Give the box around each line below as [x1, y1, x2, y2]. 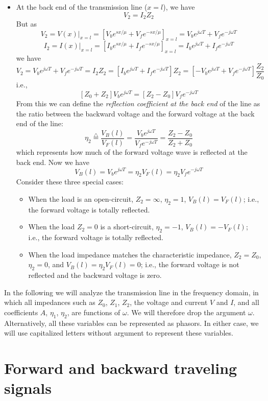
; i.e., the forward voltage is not [140, 259, 239, 270]
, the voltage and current [130, 297, 208, 308]
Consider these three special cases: [16, 176, 124, 187]
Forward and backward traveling [4, 358, 237, 379]
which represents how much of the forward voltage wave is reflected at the [16, 147, 248, 157]
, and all [233, 297, 259, 308]
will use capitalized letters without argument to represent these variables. [4, 327, 233, 338]
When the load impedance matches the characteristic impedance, [28, 249, 232, 260]
